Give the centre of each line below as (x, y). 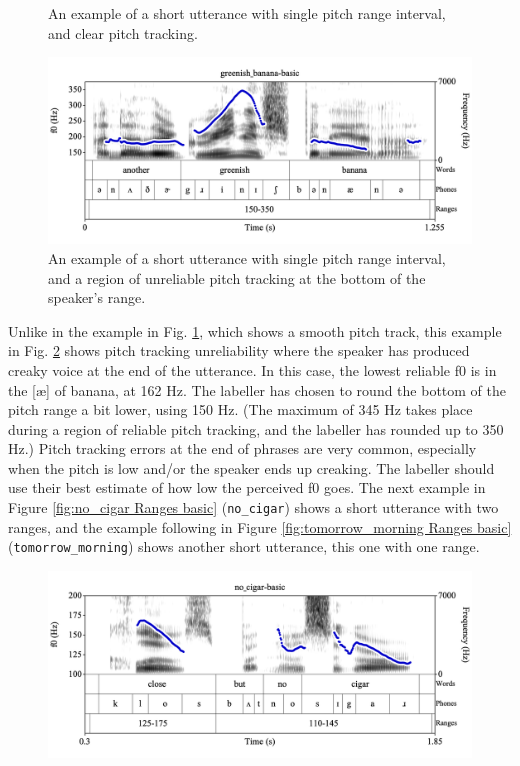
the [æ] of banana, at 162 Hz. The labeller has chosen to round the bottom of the (257, 389)
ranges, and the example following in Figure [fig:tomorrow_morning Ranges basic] (260, 526)
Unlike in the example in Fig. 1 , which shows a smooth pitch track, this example (255, 330)
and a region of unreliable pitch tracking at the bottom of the (237, 277)
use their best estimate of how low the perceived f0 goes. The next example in (247, 487)
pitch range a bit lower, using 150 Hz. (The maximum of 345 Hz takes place (240, 409)
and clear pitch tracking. (123, 32)
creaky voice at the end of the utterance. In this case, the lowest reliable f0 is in (252, 369)
